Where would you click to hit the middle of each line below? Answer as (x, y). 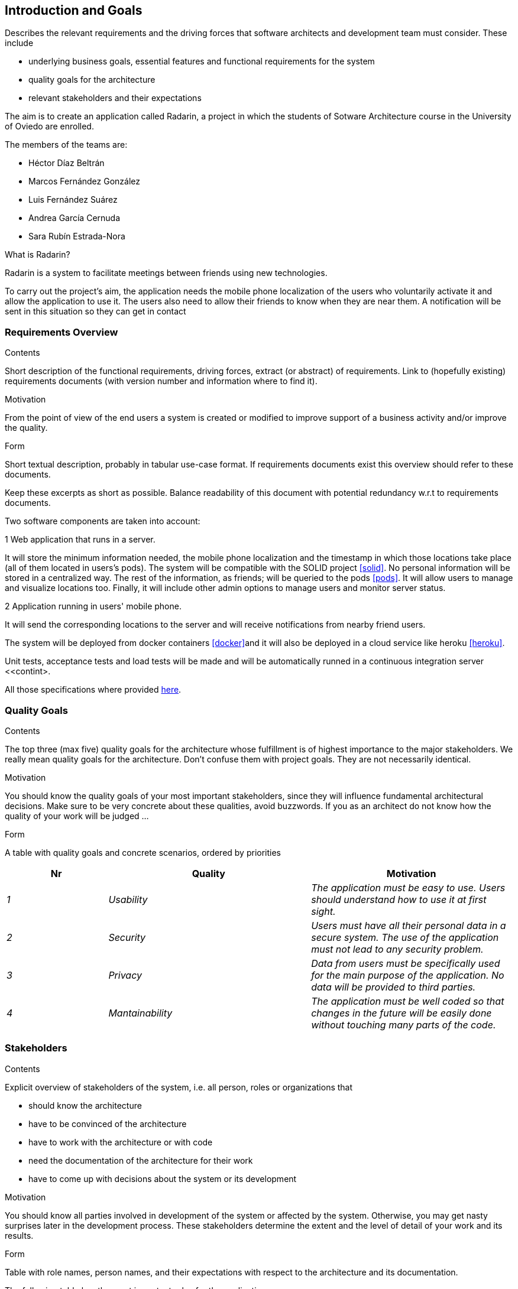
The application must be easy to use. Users (408, 887)
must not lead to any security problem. (397, 949)
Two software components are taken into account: (103, 521)
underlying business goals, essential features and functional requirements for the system (202, 61)
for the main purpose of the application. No (408, 975)
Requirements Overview (61, 332)
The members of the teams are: (66, 145)
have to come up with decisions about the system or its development (163, 1178)
